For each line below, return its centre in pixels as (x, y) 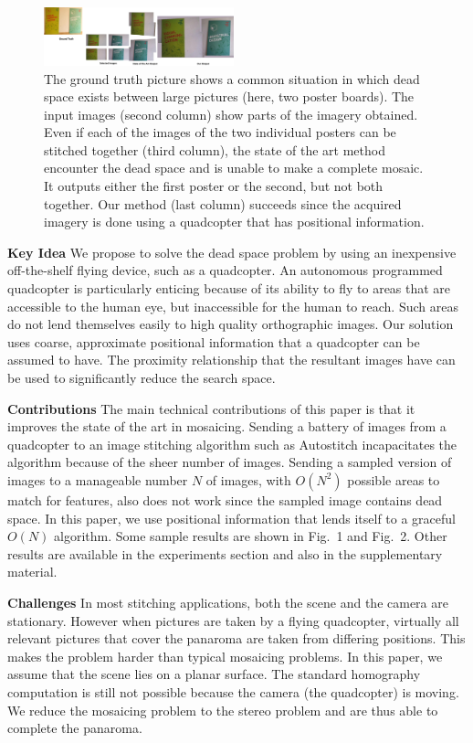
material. (32, 572)
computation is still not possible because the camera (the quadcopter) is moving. (233, 691)
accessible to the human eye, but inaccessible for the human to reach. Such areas (233, 306)
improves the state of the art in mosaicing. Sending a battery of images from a (227, 426)
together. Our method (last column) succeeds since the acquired (223, 203)
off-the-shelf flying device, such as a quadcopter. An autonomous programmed (225, 270)
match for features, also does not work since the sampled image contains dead (225, 499)
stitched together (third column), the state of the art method (215, 149)
